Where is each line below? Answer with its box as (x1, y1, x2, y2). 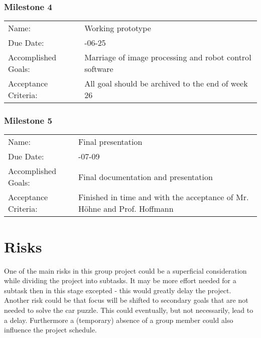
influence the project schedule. (4, 324, 97, 335)
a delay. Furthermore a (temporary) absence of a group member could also (4, 314, 233, 325)
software (84, 63, 113, 75)
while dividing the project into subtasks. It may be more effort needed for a (4, 275, 236, 286)
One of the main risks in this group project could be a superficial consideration (4, 265, 247, 276)
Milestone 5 (4, 114, 52, 127)
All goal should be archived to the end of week (84, 77, 248, 90)
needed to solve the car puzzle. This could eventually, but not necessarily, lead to (4, 304, 253, 315)
